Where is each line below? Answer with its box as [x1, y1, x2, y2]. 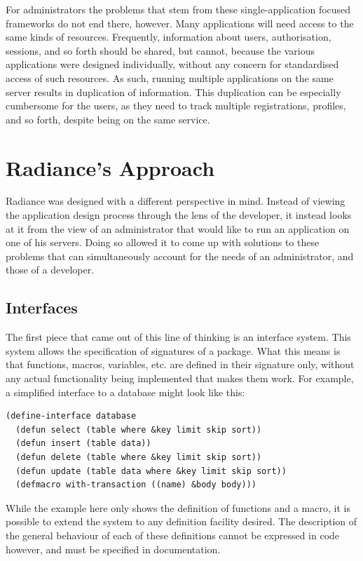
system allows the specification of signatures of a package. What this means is [6, 343, 341, 358]
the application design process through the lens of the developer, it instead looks [6, 208, 352, 222]
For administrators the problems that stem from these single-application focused [6, 2, 351, 16]
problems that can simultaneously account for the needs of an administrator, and [6, 248, 354, 263]
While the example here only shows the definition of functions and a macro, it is [6, 500, 350, 515]
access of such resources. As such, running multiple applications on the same [6, 70, 334, 85]
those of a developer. [6, 262, 95, 277]
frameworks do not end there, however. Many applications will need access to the [6, 15, 354, 30]
